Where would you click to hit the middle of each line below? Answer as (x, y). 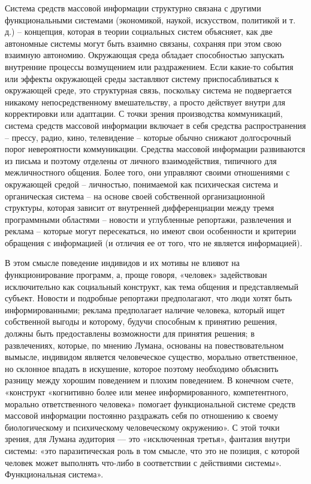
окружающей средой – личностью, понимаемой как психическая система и (141, 184)
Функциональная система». (54, 474)
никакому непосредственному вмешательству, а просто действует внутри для (145, 102)
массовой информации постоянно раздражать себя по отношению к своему (141, 415)
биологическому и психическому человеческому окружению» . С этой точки (142, 427)
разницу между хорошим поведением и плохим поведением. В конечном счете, (149, 380)
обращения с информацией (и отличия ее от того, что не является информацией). (154, 242)
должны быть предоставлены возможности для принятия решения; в (130, 333)
